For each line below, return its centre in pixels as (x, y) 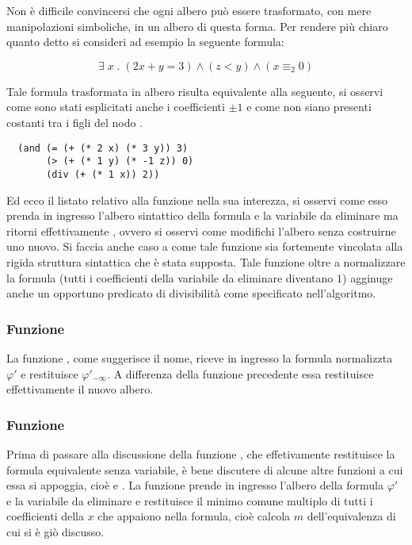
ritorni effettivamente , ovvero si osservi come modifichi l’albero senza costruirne (201, 230)
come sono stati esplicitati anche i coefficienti (116, 107)
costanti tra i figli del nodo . (75, 122)
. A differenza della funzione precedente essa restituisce (240, 373)
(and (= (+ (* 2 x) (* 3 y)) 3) (103, 148)
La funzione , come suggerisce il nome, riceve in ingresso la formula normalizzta (200, 357)
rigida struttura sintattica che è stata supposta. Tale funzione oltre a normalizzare (206, 261)
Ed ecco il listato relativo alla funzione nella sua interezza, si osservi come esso (197, 200)
